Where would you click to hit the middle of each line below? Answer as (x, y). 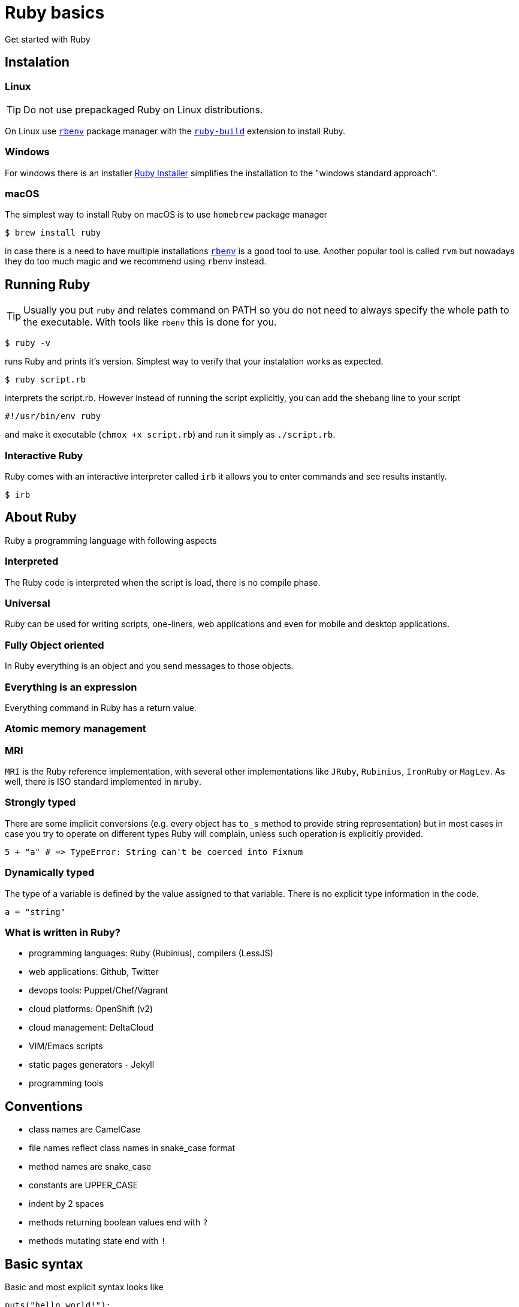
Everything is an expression (71, 687)
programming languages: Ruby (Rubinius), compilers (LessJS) (151, 953)
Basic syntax (44, 1264)
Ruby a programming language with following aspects (111, 540)
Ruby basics (55, 13)
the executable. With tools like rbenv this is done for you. (150, 322)
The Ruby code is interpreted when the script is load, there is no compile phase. (163, 582)
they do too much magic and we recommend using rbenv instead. (136, 261)
